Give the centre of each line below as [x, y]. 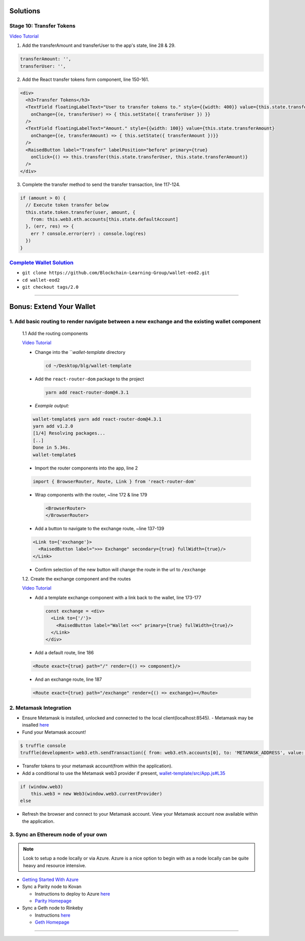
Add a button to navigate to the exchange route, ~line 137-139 [100, 528]
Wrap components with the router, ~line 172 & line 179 [91, 494]
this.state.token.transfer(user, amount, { [81, 212]
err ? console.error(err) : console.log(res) [88, 233]
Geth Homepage [52, 922]
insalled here [36, 725]
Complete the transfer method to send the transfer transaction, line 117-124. [101, 184]
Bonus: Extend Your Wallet [53, 306]
